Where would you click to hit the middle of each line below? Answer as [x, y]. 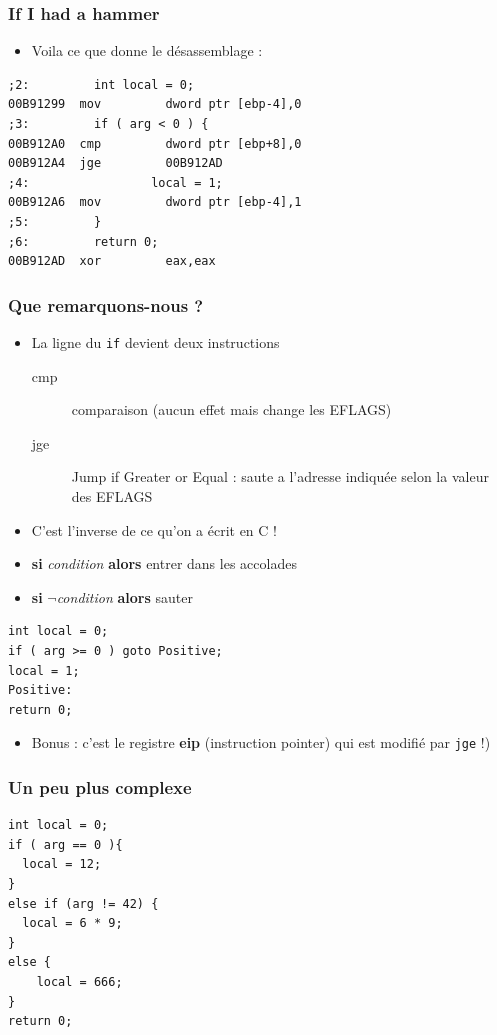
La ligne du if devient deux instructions [155, 341]
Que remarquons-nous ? [106, 304]
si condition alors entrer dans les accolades [164, 563]
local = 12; [62, 864]
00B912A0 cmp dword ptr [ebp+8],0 [155, 143]
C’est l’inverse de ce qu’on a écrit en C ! [154, 529]
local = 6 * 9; [72, 923]
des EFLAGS [112, 496]
